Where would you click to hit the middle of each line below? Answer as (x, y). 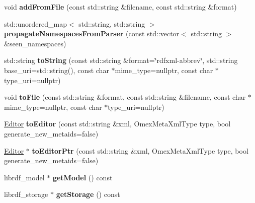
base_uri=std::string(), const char (57, 70)
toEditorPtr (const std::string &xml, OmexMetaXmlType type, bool (140, 150)
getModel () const (82, 177)
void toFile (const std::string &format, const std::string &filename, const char (125, 97)
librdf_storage (26, 194)
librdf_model (24, 177)
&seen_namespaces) (35, 43)
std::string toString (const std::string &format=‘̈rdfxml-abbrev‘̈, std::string (121, 60)
